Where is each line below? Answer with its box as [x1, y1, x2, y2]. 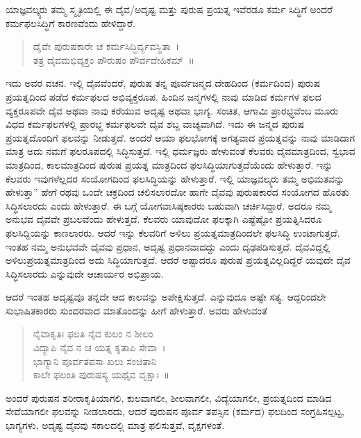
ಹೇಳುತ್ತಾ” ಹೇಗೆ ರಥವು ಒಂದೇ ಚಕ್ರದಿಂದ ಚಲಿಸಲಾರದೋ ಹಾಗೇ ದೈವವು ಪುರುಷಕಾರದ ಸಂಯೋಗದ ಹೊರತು [6, 185, 349, 199]
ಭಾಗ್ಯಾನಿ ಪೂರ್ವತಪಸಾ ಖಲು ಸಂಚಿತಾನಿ [33, 353, 157, 368]
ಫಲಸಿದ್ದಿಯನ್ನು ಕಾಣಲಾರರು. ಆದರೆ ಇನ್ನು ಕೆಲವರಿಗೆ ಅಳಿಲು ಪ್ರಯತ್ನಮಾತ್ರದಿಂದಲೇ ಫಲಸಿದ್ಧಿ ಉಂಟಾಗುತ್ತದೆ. [6, 225, 340, 239]
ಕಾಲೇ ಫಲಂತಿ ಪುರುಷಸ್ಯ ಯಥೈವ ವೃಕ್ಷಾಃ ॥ [33, 367, 170, 382]
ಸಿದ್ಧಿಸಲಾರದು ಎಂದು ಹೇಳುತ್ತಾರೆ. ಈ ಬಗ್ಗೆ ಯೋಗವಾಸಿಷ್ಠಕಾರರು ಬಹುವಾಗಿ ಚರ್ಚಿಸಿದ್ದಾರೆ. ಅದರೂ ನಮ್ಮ [6, 198, 332, 212]
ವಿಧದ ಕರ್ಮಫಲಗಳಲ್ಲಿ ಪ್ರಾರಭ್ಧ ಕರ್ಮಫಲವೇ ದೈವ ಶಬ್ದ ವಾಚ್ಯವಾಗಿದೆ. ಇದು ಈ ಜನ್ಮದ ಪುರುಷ [6, 117, 305, 131]
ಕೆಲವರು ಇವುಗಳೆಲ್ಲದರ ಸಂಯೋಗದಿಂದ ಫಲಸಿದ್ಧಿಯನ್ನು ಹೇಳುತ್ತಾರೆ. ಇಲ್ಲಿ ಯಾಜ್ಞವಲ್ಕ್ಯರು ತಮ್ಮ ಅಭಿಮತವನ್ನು [6, 171, 345, 185]
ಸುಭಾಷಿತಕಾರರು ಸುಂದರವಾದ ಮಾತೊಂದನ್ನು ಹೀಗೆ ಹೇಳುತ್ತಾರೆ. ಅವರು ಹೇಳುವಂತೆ [6, 303, 267, 317]
